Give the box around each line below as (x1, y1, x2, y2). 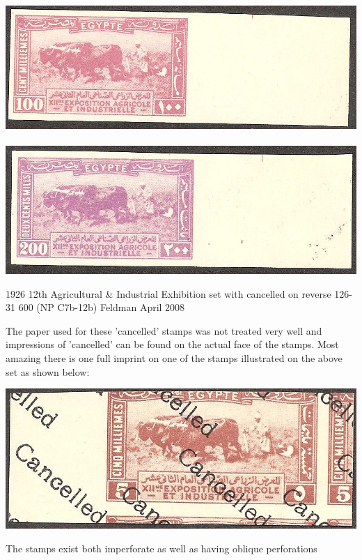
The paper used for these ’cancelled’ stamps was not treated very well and (6, 323, 322, 338)
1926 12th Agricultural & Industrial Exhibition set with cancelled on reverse (6, 286, 331, 301)
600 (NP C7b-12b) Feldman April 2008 (18, 300, 185, 315)
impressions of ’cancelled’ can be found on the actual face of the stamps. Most (6, 337, 339, 351)
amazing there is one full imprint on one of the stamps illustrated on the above (6, 350, 343, 365)
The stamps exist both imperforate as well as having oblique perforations (6, 540, 317, 555)
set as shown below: (6, 364, 90, 379)
